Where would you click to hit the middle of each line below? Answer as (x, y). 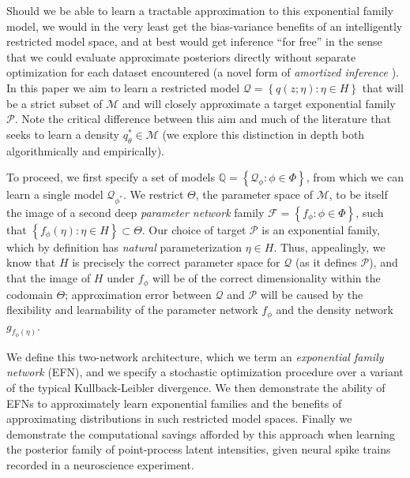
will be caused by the (312, 294)
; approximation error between (138, 294)
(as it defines (326, 262)
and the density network (335, 310)
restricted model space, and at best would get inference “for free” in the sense (194, 41)
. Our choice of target (194, 229)
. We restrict (153, 194)
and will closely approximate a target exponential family (259, 103)
